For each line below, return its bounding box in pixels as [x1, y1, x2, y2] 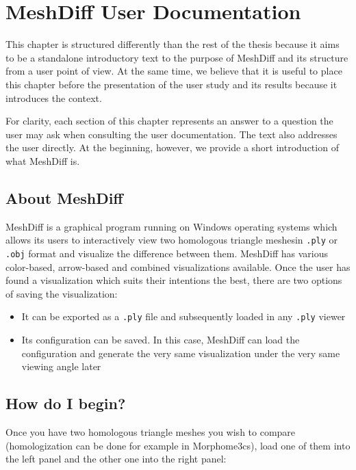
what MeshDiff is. [5, 153, 80, 168]
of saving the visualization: [5, 286, 118, 300]
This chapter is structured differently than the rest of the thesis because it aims [5, 37, 340, 51]
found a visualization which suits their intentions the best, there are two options [5, 273, 342, 287]
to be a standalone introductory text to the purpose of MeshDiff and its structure [5, 50, 348, 64]
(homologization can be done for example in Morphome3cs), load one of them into [5, 438, 351, 452]
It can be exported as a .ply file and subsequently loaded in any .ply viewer [21, 309, 346, 324]
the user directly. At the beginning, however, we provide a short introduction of [5, 140, 339, 155]
